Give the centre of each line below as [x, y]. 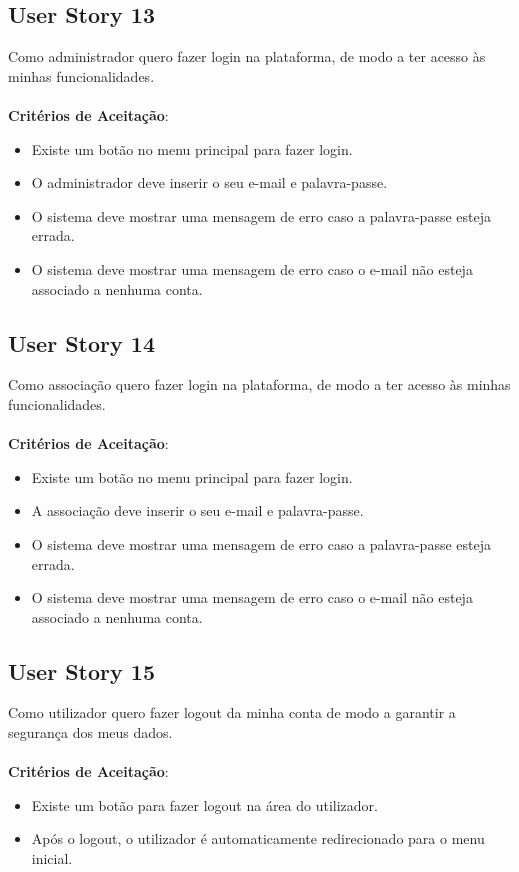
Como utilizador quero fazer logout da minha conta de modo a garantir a [232, 712]
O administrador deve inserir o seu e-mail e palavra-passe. [209, 182]
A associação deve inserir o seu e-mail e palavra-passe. [197, 510]
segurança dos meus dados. [90, 732]
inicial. [52, 858]
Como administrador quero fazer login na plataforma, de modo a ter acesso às [247, 56]
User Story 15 [81, 670]
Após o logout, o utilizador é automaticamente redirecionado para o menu [258, 838]
